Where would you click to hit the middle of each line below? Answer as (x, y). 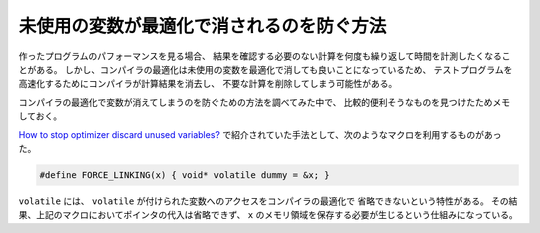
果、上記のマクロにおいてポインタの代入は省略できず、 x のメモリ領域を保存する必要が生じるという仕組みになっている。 (268, 215)
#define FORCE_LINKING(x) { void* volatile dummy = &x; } (184, 174)
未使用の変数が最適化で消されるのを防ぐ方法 (202, 26)
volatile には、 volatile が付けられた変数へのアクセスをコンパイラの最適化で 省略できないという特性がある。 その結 (268, 201)
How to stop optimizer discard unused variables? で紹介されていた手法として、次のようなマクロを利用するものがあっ (260, 134)
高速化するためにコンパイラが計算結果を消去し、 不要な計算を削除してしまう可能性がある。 (208, 84)
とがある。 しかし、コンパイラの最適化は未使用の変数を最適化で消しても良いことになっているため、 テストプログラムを (265, 69)
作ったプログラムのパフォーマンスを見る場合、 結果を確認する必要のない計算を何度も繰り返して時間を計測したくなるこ (264, 56)
